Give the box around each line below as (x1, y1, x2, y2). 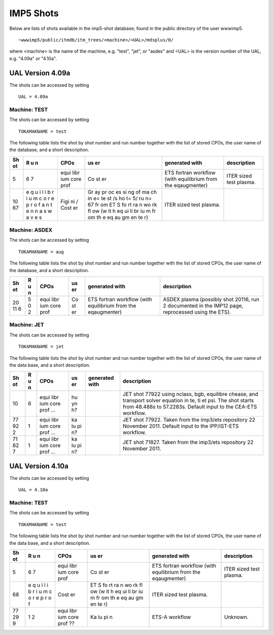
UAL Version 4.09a (9, 68, 71, 77)
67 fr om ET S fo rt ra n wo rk (87, 201, 157, 208)
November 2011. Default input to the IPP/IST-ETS (122, 423, 239, 430)
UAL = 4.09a (18, 94, 48, 100)
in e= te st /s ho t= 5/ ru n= (87, 195, 152, 202)
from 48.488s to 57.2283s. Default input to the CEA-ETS (122, 403, 257, 410)
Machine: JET (9, 321, 44, 328)
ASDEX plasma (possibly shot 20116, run (163, 296, 260, 303)
